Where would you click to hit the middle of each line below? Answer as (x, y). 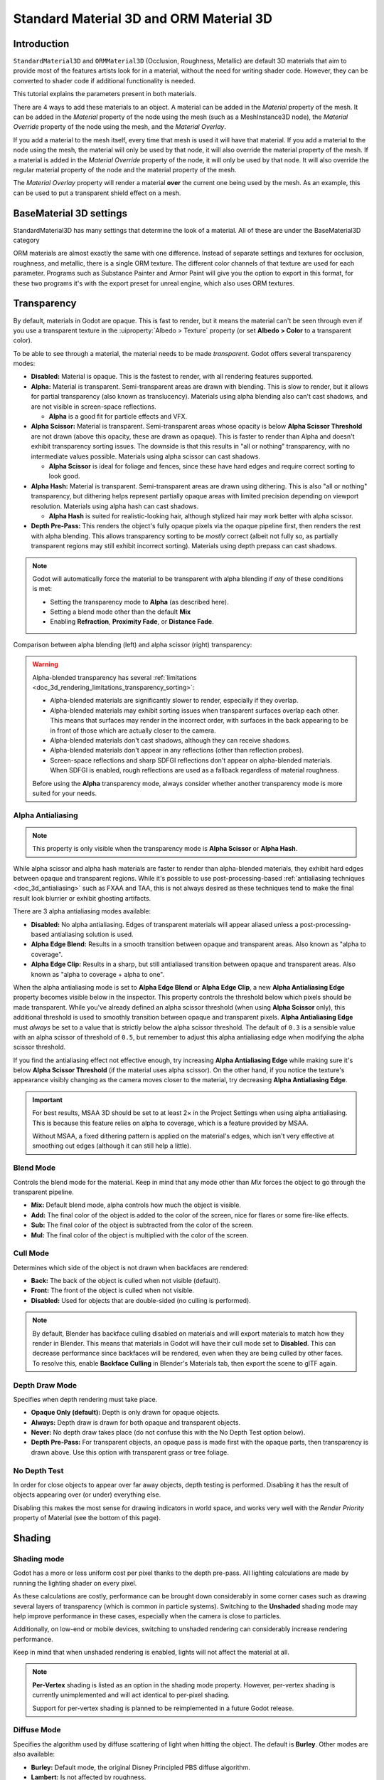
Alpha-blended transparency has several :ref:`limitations (114, 677)
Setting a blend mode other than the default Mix (121, 612)
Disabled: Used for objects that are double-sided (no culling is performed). (141, 1300)
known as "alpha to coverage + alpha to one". (98, 974)
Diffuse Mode (37, 1730)
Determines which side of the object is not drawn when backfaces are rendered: (131, 1267)
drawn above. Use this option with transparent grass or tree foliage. (130, 1452)
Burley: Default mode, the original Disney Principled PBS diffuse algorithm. (140, 1767)
